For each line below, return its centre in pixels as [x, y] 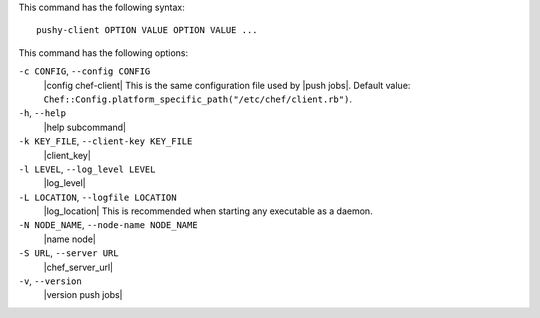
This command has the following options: [103, 52]
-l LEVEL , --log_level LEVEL [87, 169]
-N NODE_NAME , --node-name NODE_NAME [108, 225]
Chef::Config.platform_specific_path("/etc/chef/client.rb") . [197, 99]
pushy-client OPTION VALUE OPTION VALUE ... [147, 30]
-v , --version [50, 281]
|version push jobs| [83, 295]
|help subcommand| [85, 127]
